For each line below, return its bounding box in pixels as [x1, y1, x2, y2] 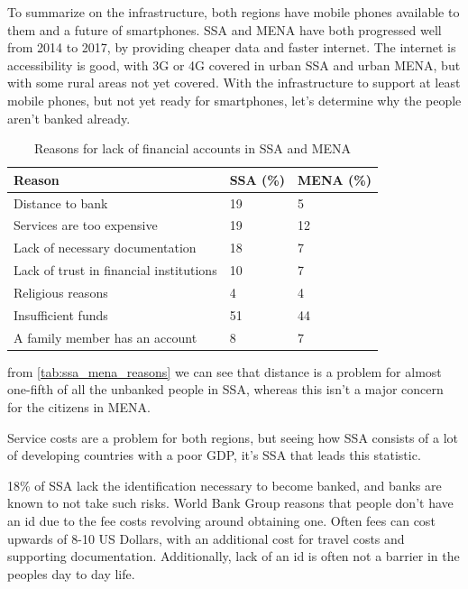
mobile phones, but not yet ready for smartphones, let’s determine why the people [7, 90, 462, 109]
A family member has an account [14, 327, 197, 346]
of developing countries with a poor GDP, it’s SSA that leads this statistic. [7, 446, 421, 465]
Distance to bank [14, 193, 108, 212]
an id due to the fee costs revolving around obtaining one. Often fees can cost [7, 511, 436, 529]
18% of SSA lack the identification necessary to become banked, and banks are [7, 475, 442, 494]
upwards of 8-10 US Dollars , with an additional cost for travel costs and [7, 529, 405, 548]
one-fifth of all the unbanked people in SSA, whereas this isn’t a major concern [7, 380, 444, 399]
